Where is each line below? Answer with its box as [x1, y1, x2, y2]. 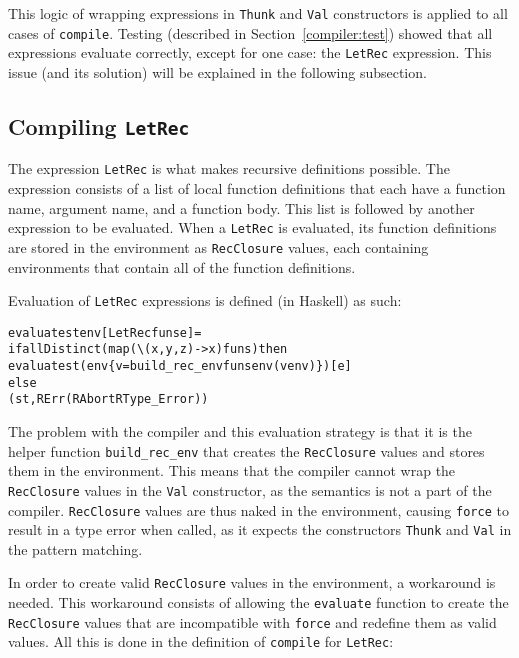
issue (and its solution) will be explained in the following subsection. [8, 61, 427, 82]
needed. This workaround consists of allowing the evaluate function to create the [8, 592, 509, 613]
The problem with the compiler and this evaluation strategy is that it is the [8, 421, 472, 442]
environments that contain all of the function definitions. [8, 256, 356, 277]
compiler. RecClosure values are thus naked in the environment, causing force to [8, 499, 509, 520]
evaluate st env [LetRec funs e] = [8, 325, 202, 340]
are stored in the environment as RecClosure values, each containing [8, 236, 429, 257]
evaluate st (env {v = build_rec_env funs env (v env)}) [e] [8, 359, 352, 374]
